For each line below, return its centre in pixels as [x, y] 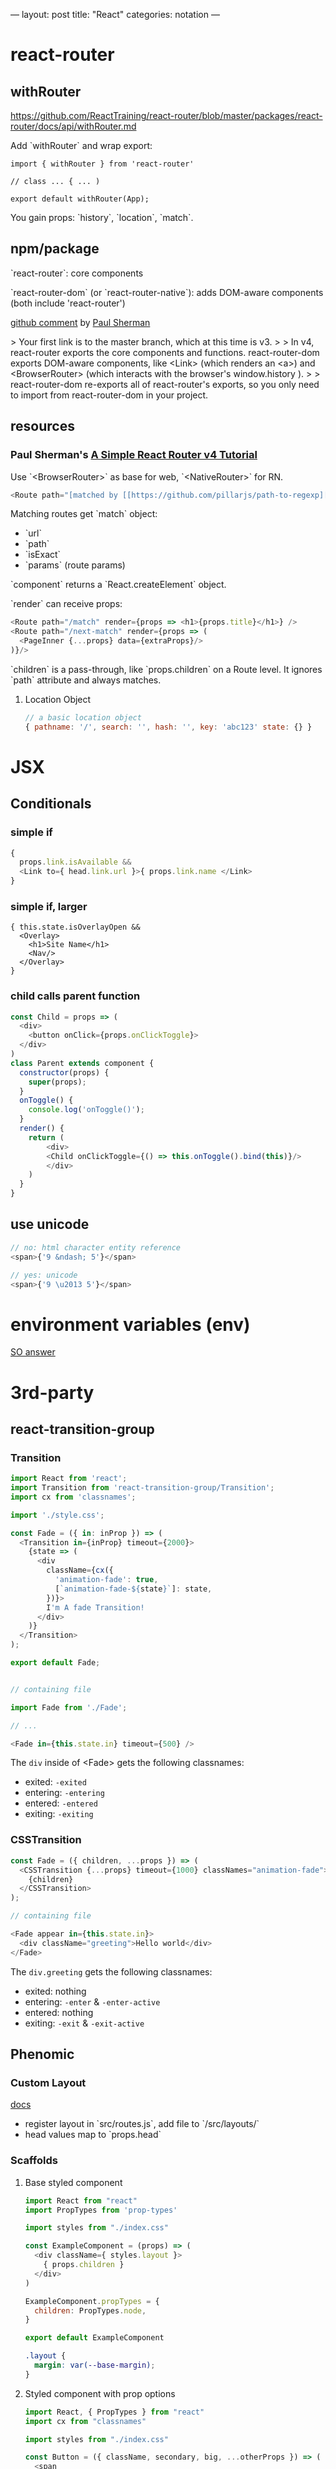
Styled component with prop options [100, 2393]
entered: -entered [61, 1803]
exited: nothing [55, 1991]
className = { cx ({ [80, 1570]
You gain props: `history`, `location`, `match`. [102, 217]
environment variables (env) [130, 1324]
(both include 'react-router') [68, 303]
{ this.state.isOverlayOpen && [75, 927]
